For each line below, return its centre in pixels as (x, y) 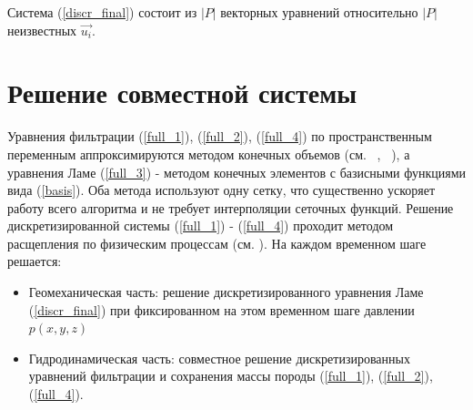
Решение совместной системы (182, 92)
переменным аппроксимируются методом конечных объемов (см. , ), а (209, 154)
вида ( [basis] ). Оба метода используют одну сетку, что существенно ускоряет (221, 190)
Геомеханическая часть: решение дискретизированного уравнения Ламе (226, 292)
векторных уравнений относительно (319, 12)
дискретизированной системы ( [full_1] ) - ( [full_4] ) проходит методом (201, 225)
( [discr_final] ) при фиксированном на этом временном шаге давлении (221, 309)
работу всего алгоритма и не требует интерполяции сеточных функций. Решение (231, 207)
